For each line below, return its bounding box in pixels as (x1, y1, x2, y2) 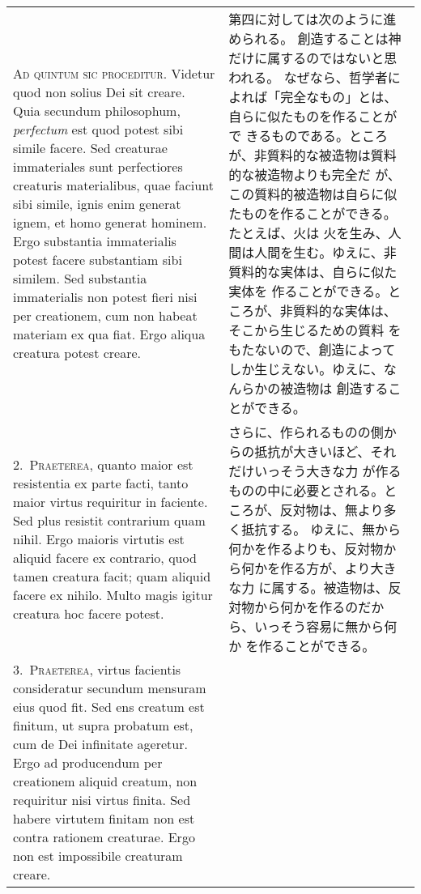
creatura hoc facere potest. (13, 603, 164, 623)
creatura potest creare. (13, 343, 142, 362)
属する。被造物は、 (271, 578, 389, 597)
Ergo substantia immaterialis (13, 232, 176, 250)
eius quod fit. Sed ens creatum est (13, 697, 205, 716)
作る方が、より (280, 559, 371, 577)
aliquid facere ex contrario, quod (13, 547, 197, 567)
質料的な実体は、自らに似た (228, 262, 398, 281)
